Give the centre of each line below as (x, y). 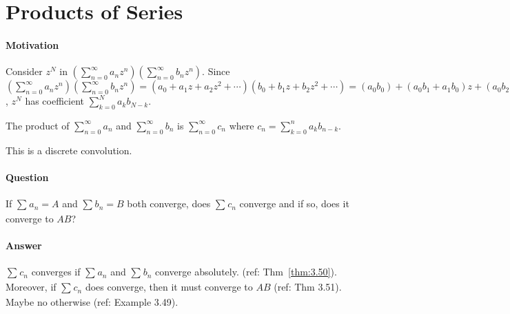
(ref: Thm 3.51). (308, 287)
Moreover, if (31, 287)
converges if (56, 272)
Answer (24, 245)
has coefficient (55, 101)
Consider (24, 71)
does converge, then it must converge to (169, 287)
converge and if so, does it (294, 203)
